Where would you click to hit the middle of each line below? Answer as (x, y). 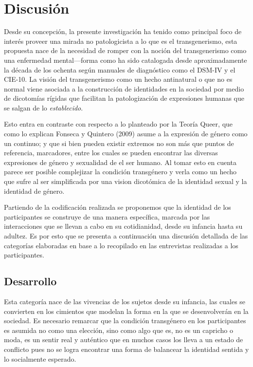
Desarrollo (30, 281)
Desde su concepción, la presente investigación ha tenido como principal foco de (123, 31)
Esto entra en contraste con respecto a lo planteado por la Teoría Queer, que (118, 124)
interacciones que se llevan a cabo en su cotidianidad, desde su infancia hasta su (123, 226)
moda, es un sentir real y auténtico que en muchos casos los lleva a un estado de (124, 339)
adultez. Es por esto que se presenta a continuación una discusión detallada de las (126, 236)
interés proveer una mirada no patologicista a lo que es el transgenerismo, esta (121, 41)
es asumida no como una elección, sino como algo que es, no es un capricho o (118, 330)
